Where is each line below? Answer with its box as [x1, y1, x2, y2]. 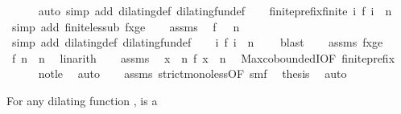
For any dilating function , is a [6, 92, 158, 108]
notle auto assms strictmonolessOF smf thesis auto [38, 65, 347, 82]
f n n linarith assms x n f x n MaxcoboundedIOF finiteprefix [11, 49, 395, 66]
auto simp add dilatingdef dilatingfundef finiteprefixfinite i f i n [38, 2, 392, 18]
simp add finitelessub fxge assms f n [11, 18, 240, 35]
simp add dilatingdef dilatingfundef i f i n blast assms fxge [11, 34, 383, 51]
